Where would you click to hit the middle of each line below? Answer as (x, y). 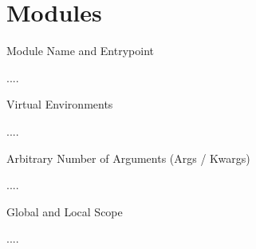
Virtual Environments (60, 104)
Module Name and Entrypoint (80, 51)
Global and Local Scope (65, 211)
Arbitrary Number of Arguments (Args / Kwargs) (128, 158)
